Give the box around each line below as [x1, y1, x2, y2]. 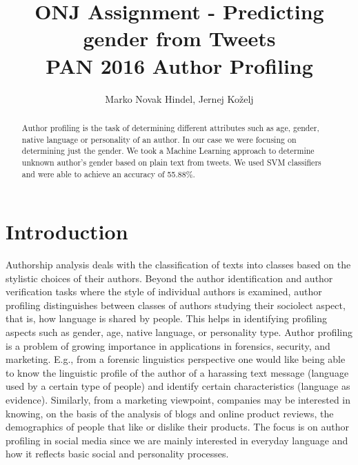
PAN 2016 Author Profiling [46, 51, 313, 79]
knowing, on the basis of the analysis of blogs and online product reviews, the [6, 406, 334, 420]
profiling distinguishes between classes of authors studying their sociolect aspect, [6, 297, 346, 312]
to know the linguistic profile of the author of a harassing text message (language [6, 365, 349, 379]
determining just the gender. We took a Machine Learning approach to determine [21, 145, 315, 157]
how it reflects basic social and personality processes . [6, 446, 229, 461]
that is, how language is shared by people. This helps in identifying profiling [6, 311, 328, 326]
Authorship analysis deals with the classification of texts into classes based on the [6, 257, 351, 272]
